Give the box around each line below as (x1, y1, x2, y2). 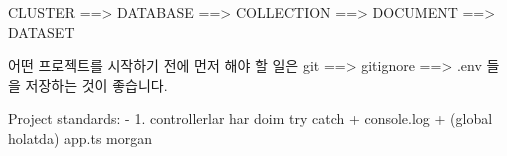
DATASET (8, 21, 75, 42)
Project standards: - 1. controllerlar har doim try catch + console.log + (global (8, 108, 493, 129)
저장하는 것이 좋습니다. (25, 74, 168, 95)
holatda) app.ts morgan (8, 127, 153, 148)
